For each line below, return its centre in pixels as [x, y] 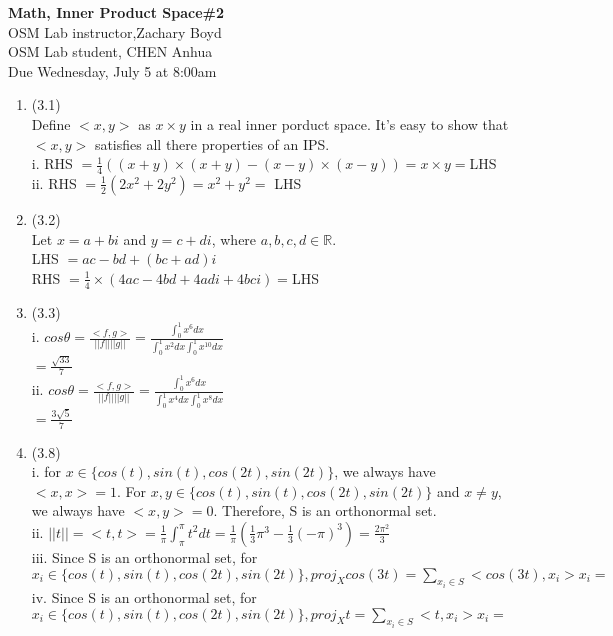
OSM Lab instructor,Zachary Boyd [115, 31]
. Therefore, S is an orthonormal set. [325, 510]
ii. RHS [54, 182]
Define [51, 123]
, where [234, 238]
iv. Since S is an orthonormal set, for [144, 596]
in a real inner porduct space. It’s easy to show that [349, 123]
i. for [46, 471]
